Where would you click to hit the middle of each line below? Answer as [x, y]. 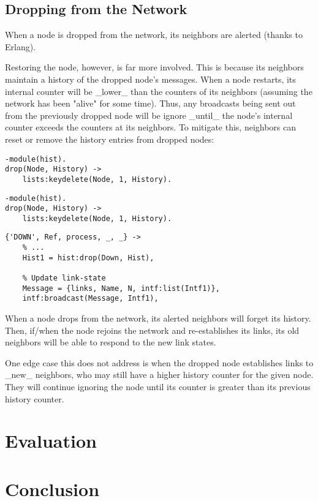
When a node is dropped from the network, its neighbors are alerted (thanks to [154, 35]
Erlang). [21, 46]
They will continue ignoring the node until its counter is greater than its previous [158, 387]
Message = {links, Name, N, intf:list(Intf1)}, [121, 288]
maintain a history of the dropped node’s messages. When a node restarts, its [150, 79]
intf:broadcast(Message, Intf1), [90, 299]
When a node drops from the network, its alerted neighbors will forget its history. [158, 318]
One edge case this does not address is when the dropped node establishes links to [159, 362]
